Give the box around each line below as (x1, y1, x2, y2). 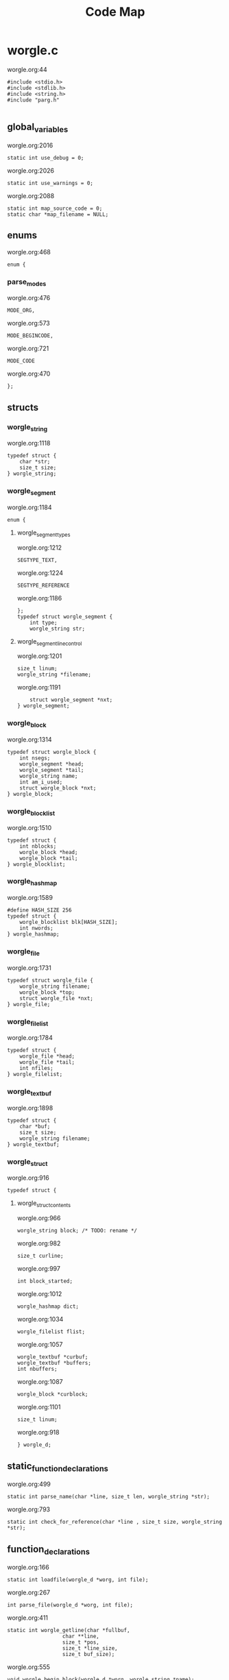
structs (7, 402, 39, 413)
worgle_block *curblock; (16, 1391, 88, 1398)
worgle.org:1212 (16, 543, 62, 552)
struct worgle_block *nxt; (19, 784, 97, 792)
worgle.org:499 (7, 1480, 51, 1488)
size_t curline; (16, 1252, 64, 1260)
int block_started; (16, 1278, 73, 1285)
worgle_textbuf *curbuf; (16, 1354, 88, 1361)
